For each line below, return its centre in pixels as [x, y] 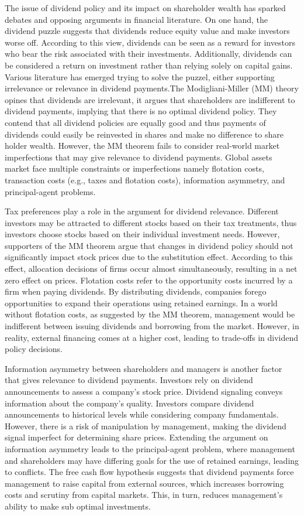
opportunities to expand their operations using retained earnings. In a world [141, 303]
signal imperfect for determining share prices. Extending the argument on [137, 437]
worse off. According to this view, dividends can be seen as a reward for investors [150, 42]
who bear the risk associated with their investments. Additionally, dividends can [148, 54]
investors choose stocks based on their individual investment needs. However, [142, 234]
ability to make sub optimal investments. [78, 506]
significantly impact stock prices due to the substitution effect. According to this [149, 257]
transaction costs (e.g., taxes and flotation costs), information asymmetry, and [145, 180]
